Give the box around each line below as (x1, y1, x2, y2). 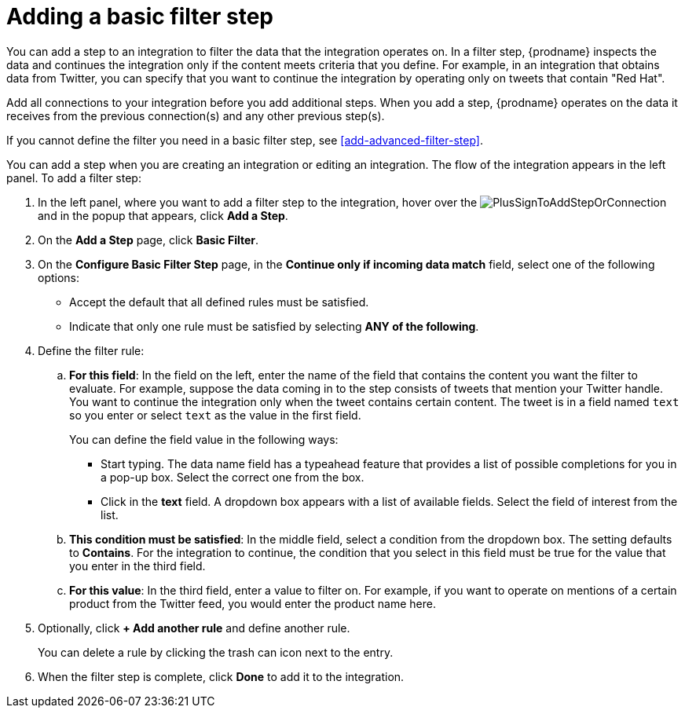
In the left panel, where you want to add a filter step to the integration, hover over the (38, 195, 478, 209)
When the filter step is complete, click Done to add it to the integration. (38, 669, 405, 683)
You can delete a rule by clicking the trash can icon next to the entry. (38, 645, 394, 659)
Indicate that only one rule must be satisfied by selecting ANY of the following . (69, 319, 479, 333)
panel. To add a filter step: (6, 170, 141, 185)
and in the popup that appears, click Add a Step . (38, 208, 288, 222)
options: (38, 270, 80, 284)
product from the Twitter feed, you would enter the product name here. (69, 596, 436, 610)
